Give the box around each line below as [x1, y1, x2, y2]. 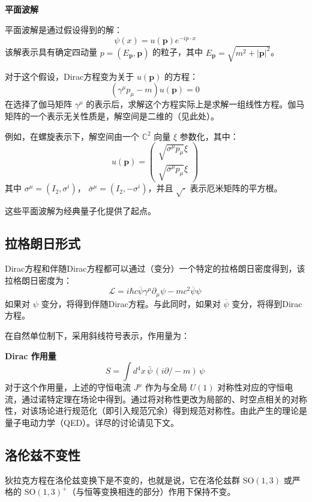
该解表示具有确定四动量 [5, 46, 97, 58]
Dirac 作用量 [5, 349, 56, 362]
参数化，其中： [179, 130, 239, 142]
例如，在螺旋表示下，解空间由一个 [5, 130, 139, 142]
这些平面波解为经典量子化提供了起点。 [5, 205, 156, 217]
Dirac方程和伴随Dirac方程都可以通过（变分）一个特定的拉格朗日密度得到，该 [5, 261, 305, 274]
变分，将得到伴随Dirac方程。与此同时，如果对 [41, 297, 221, 309]
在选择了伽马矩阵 [5, 98, 72, 110]
